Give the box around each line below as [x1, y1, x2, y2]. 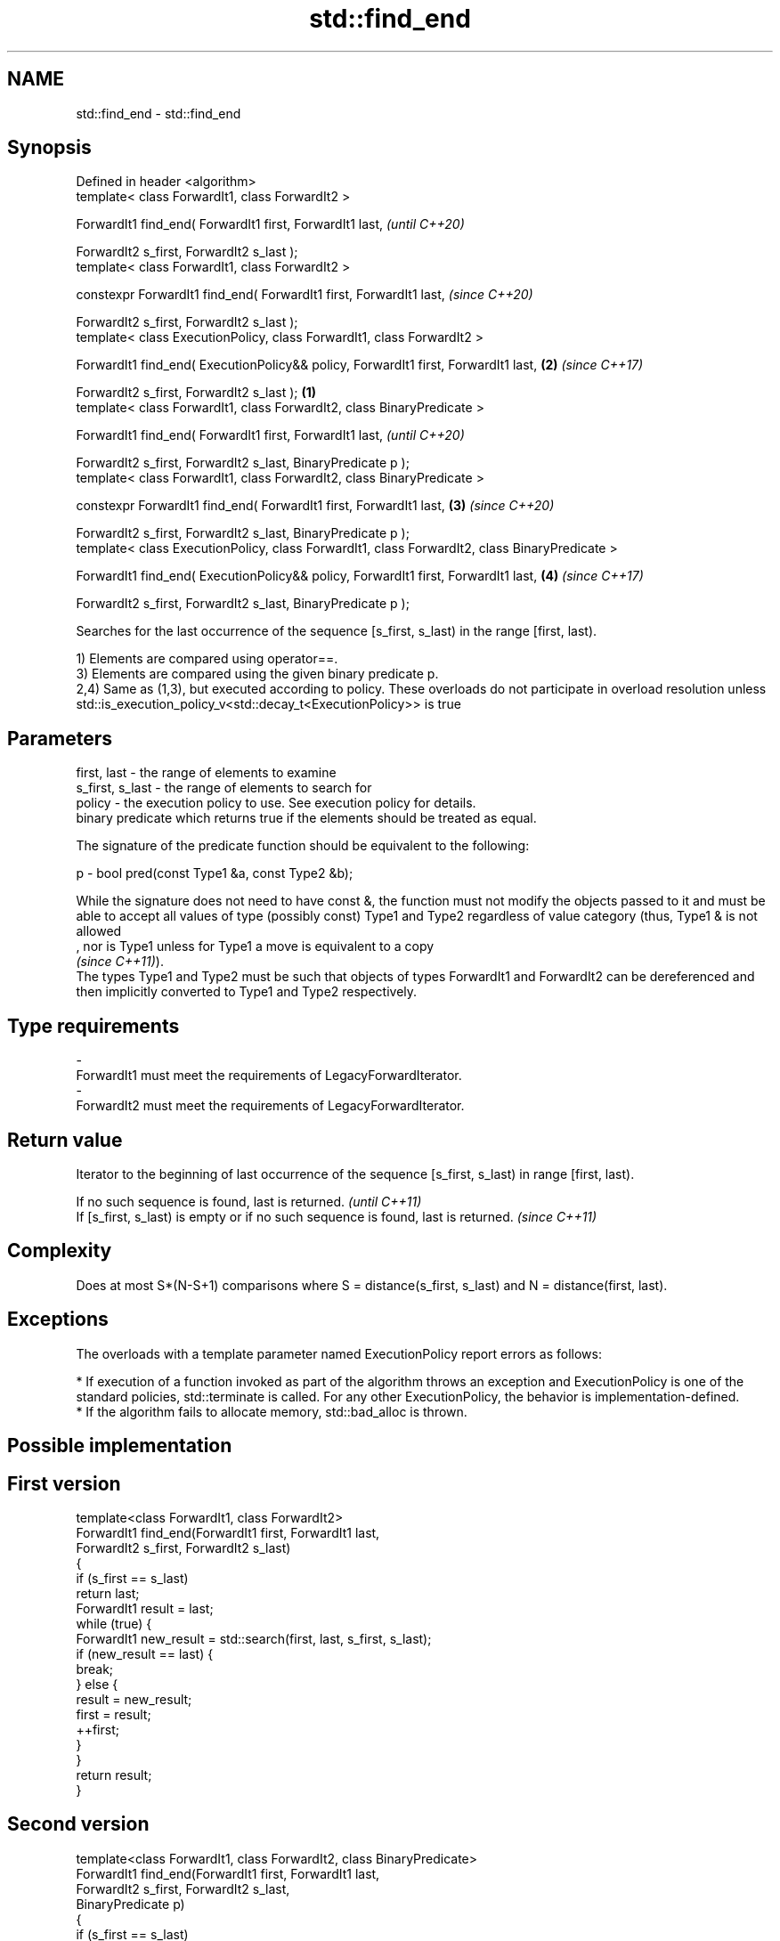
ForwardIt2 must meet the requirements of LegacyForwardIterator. [76, 1098, 465, 1114]
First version [7, 1472, 121, 1495]
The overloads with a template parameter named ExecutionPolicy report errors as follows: [76, 1345, 602, 1361]
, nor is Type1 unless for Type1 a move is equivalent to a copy [76, 938, 435, 954]
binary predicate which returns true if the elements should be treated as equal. [76, 810, 537, 826]
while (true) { [76, 1615, 152, 1631]
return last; [76, 1585, 140, 1601]
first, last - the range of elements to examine [76, 765, 337, 781]
